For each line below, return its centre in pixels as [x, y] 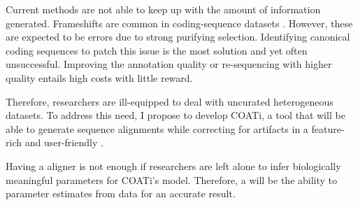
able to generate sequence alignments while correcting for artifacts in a [157, 128]
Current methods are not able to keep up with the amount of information [163, 9]
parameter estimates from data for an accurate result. [121, 193]
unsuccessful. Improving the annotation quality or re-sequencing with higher [169, 64]
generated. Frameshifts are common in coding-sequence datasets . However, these [179, 23]
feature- [328, 128]
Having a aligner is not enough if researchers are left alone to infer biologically [173, 165]
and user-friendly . [64, 142]
